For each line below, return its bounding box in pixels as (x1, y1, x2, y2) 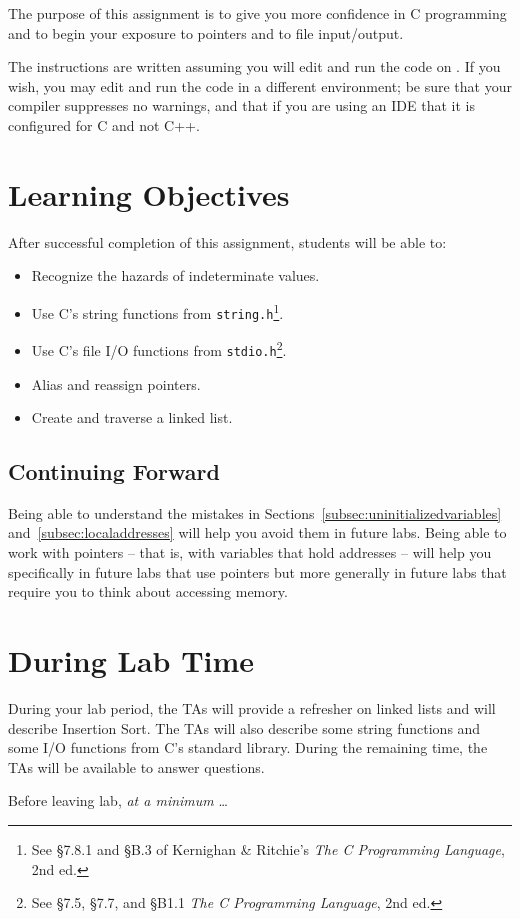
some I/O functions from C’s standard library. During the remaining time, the (8, 737, 488, 758)
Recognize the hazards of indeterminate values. (31, 265, 320, 286)
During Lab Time (8, 640, 255, 681)
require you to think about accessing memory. (8, 581, 288, 602)
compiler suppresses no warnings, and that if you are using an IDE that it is (8, 95, 475, 116)
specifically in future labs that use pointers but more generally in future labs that (8, 561, 507, 582)
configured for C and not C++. (8, 114, 200, 135)
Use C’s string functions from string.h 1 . (31, 299, 284, 323)
